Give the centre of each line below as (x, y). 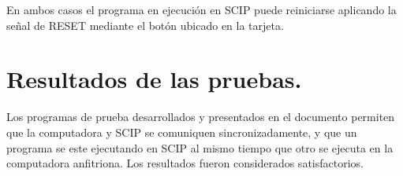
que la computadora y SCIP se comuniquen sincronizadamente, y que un (182, 132)
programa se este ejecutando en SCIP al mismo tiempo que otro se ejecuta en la (200, 147)
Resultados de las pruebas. (154, 79)
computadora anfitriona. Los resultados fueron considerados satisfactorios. (185, 163)
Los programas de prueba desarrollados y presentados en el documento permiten (201, 117)
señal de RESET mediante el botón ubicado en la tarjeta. (145, 25)
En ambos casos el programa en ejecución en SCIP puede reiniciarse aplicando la (201, 9)
